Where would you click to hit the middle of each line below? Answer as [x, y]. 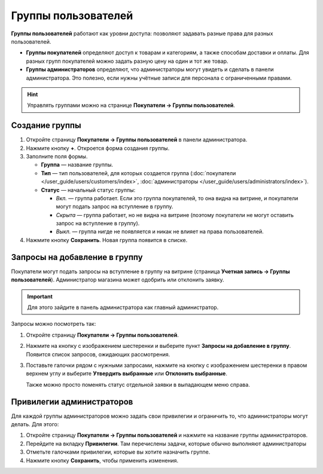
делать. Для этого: [35, 424]
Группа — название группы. [77, 165]
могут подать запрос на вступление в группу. [115, 207]
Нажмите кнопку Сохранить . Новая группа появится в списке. [107, 240]
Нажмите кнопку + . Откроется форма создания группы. [98, 148]
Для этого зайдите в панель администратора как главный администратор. [123, 307]
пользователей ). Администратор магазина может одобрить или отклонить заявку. [118, 280]
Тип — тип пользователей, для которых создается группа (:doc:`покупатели [138, 173]
